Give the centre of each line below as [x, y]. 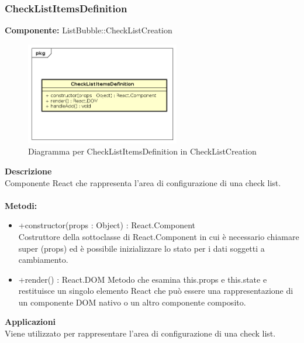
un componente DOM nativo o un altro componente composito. [132, 302]
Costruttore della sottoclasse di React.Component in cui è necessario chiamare [159, 236]
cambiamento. [43, 260]
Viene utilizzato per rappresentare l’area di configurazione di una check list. [140, 333]
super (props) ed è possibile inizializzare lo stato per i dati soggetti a [141, 248]
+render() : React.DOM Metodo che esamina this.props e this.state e [143, 279]
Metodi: [21, 205]
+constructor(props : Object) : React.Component [107, 225]
